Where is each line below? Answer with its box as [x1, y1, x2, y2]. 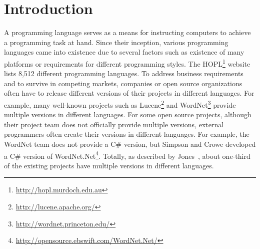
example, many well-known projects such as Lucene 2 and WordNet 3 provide [4, 98, 236, 110]
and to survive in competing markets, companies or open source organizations [4, 78, 242, 88]
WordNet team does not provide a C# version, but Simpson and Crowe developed [4, 138, 256, 149]
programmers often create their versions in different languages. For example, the [4, 129, 249, 139]
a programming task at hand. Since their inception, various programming [4, 37, 228, 47]
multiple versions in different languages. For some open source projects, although [4, 109, 251, 120]
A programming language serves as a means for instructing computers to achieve [4, 27, 251, 38]
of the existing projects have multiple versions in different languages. [4, 160, 214, 170]
